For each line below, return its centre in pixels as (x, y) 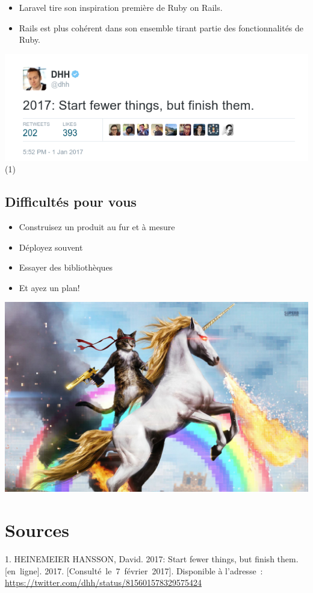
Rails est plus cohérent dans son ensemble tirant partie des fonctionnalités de (161, 27)
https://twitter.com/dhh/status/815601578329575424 (103, 582)
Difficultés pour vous (71, 202)
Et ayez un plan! (49, 287)
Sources (37, 530)
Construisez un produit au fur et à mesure (97, 227)
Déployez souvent (51, 247)
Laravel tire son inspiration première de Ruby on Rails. (121, 7)
